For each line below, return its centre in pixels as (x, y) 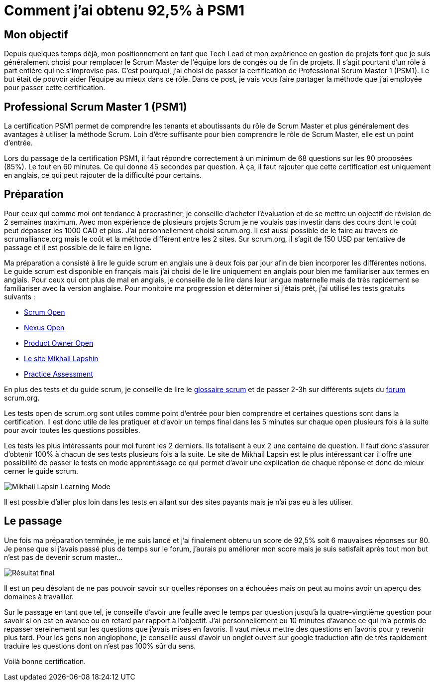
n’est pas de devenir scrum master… (63, 557)
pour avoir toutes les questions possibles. (72, 430)
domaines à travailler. (39, 596)
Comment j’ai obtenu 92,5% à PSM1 (124, 10)
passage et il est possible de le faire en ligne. (78, 247)
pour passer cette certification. (55, 88)
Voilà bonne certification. (45, 661)
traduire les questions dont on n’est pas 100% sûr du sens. (100, 646)
